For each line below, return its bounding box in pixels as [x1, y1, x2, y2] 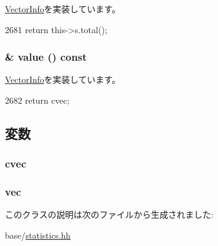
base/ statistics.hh [5, 229, 71, 242]
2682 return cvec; [5, 94, 70, 106]
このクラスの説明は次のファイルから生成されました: [5, 208, 214, 221]
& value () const [5, 49, 87, 64]
